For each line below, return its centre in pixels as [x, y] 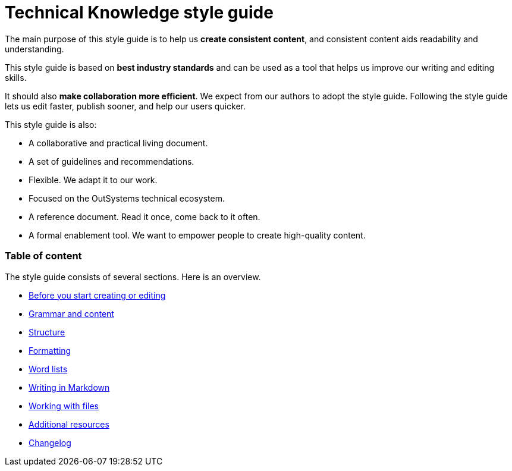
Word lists [48, 369]
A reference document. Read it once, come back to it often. [145, 216]
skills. [16, 77]
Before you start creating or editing [97, 295]
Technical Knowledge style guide [139, 12]
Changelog [50, 442]
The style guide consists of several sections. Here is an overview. [133, 277]
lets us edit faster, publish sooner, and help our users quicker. [125, 106]
